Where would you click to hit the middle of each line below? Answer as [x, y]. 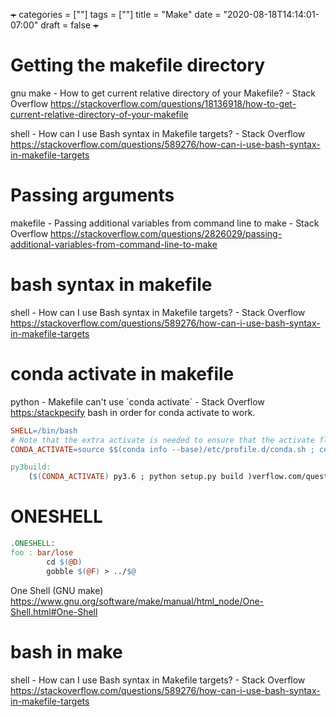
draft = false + [70, 25]
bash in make [66, 651]
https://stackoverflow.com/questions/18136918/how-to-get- [173, 103]
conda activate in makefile [122, 374]
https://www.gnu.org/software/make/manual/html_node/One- [137, 601]
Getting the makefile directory [138, 65]
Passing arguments [92, 195]
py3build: [31, 467]
